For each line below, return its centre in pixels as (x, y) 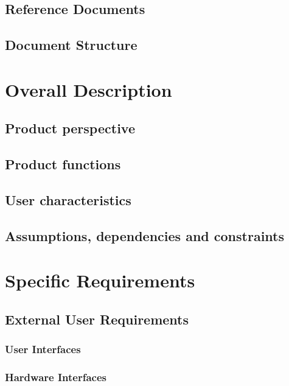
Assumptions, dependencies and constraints (144, 235)
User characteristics (68, 199)
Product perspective (70, 128)
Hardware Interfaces (56, 377)
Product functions (63, 164)
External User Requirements (97, 319)
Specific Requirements (100, 280)
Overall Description (89, 89)
